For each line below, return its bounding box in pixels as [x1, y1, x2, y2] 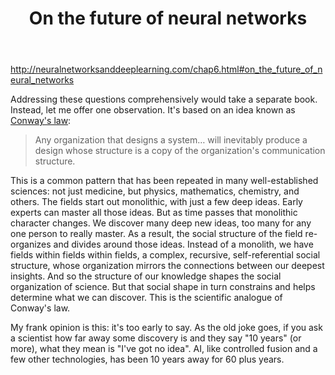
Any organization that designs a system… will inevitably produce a [34, 134, 308, 146]
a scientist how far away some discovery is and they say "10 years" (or [10, 332, 302, 344]
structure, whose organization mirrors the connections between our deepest [10, 260, 325, 272]
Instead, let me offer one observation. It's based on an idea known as [10, 104, 296, 116]
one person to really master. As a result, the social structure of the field [10, 228, 303, 240]
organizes [10, 238, 52, 251]
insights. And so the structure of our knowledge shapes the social [10, 270, 282, 282]
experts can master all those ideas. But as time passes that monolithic [10, 207, 298, 219]
